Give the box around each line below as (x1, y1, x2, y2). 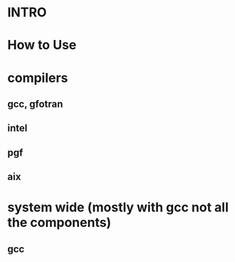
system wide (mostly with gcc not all (7, 199, 229, 216)
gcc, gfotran (7, 98, 63, 110)
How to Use (7, 37, 77, 54)
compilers (7, 69, 68, 86)
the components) (7, 215, 112, 231)
